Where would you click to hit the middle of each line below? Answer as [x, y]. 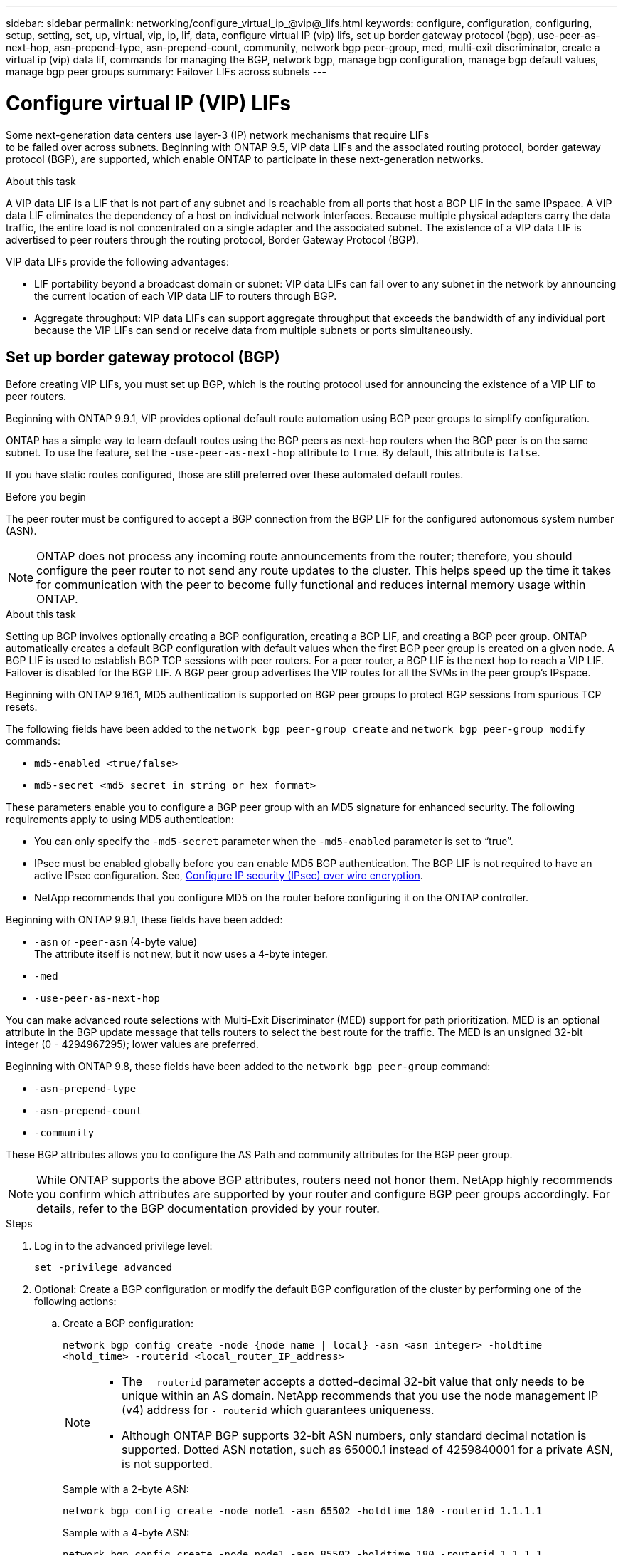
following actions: [75, 1302]
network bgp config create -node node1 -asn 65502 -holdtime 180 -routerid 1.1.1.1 [303, 1511]
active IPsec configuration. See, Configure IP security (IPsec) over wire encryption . [229, 876]
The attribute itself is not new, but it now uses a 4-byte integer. [181, 954]
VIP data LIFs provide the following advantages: [117, 261]
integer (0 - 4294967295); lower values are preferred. [132, 1044]
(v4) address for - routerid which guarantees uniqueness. [278, 1410]
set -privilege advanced [103, 1268]
